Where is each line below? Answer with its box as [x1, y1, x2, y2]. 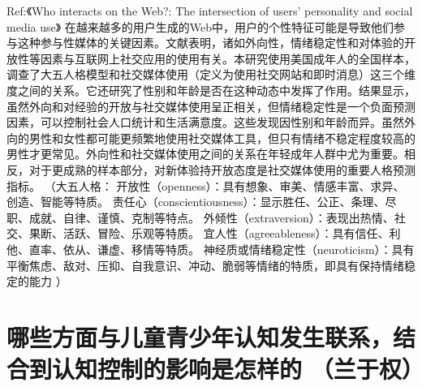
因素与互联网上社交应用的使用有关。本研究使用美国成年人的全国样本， [40, 49, 416, 67]
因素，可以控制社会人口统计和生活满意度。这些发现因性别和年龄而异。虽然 [6, 114, 404, 131]
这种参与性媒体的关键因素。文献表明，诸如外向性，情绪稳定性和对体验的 [17, 34, 404, 51]
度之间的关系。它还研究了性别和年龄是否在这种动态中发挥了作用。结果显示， [6, 81, 416, 98]
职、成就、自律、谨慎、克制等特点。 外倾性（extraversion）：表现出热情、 [6, 209, 394, 226]
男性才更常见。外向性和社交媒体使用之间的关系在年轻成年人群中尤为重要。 [6, 145, 404, 162]
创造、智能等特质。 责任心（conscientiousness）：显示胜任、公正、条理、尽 [6, 193, 397, 210]
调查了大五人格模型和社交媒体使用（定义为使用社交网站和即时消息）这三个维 [6, 66, 416, 83]
